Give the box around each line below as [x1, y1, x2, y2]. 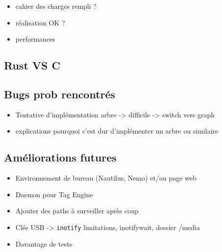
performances [15, 34, 55, 44]
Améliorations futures [4, 150, 117, 165]
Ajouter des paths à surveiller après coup [15, 206, 139, 216]
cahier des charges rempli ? [15, 1, 97, 11]
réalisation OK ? [15, 17, 65, 27]
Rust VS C [4, 58, 60, 73]
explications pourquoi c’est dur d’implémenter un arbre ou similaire [15, 126, 219, 136]
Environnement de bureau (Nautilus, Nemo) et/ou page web [15, 173, 197, 183]
